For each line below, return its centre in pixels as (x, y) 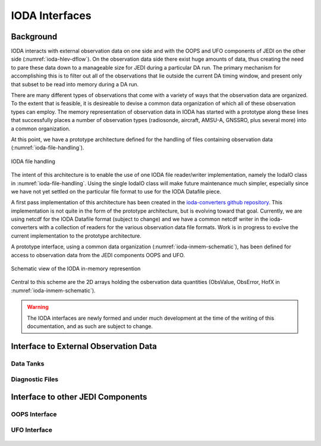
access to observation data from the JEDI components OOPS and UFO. (98, 255)
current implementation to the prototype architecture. (76, 236)
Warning (38, 307)
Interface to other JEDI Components (79, 397)
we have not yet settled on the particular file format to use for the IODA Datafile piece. (116, 191)
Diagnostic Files (35, 379)
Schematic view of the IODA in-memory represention (76, 269)
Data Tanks (28, 363)
